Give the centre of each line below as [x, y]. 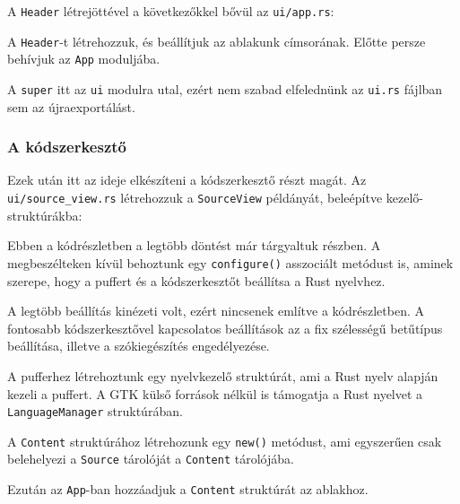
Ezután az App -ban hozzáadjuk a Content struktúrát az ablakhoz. [188, 489]
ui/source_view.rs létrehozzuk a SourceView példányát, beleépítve [195, 198]
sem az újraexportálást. [71, 106]
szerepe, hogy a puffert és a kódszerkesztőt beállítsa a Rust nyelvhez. [196, 280]
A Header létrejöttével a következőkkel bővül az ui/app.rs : [171, 11]
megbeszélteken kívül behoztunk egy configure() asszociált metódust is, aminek [230, 262]
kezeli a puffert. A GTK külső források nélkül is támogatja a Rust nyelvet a [215, 393]
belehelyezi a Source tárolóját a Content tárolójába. [151, 459]
